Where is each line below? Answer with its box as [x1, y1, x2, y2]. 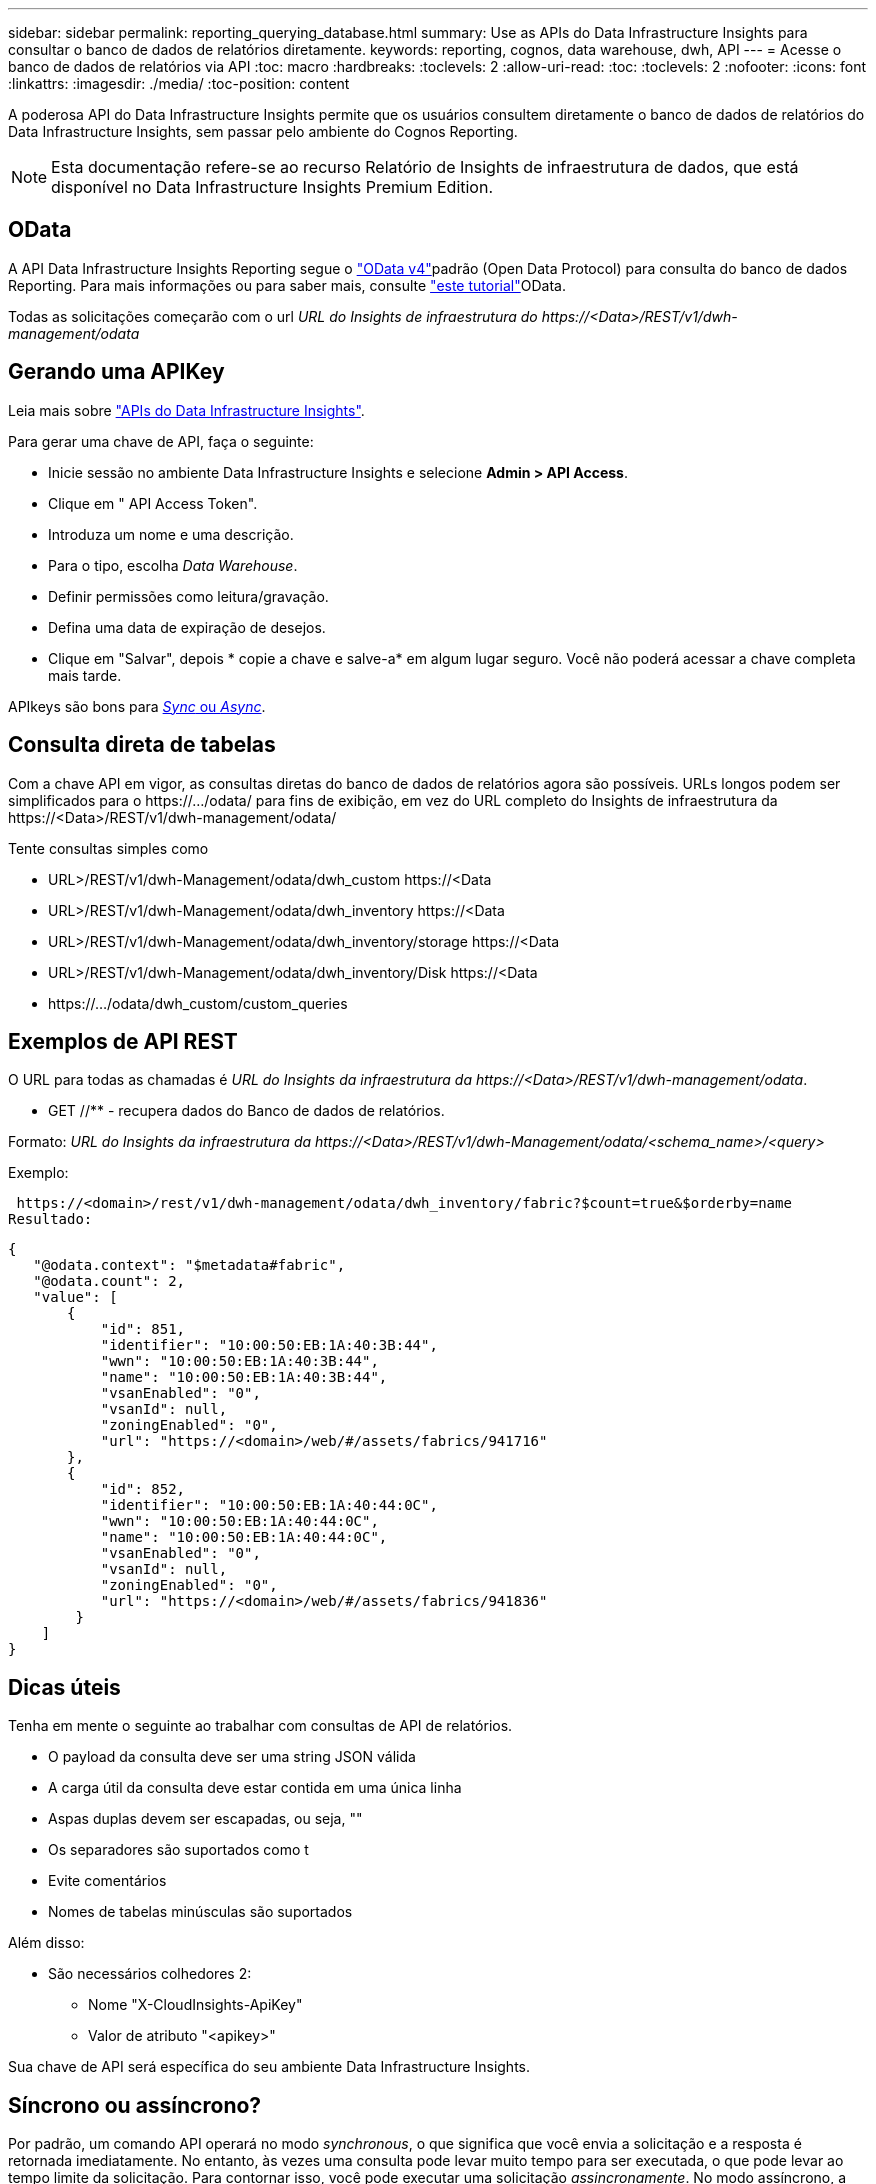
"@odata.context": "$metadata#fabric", [33, 1257, 346, 1274]
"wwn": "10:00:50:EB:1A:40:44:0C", [100, 1513, 379, 1530]
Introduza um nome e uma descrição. [48, 525, 294, 543]
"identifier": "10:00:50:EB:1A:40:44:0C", [100, 1497, 438, 1514]
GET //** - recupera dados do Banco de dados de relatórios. [48, 1102, 445, 1120]
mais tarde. [48, 666, 122, 684]
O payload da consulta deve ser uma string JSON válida [48, 1748, 416, 1766]
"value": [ [33, 1289, 118, 1306]
